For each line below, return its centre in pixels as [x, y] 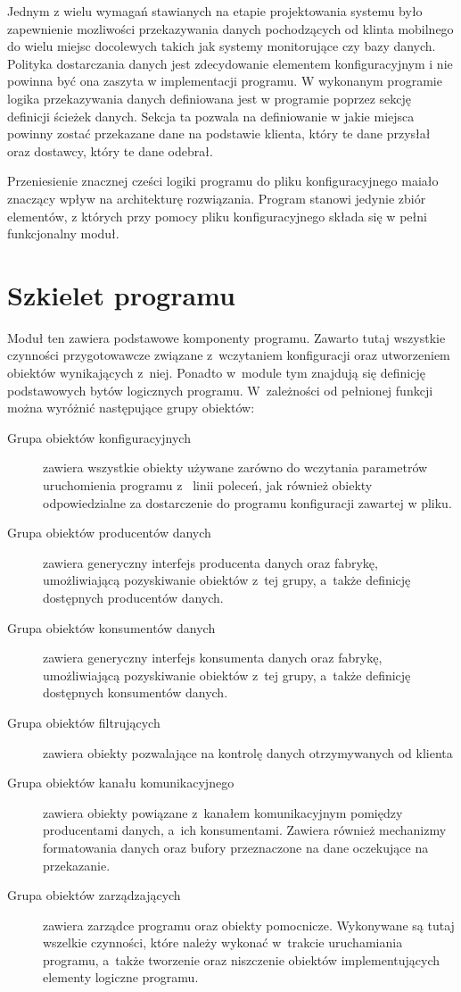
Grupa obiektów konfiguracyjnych [99, 437]
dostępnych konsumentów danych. [136, 692]
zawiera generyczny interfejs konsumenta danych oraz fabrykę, [213, 658]
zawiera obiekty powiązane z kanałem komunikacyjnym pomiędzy [223, 812]
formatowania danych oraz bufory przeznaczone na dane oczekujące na [236, 847]
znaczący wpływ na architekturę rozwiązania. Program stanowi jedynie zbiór [217, 198]
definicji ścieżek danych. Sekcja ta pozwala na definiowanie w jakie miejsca [211, 116]
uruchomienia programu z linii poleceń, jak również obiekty [208, 485]
